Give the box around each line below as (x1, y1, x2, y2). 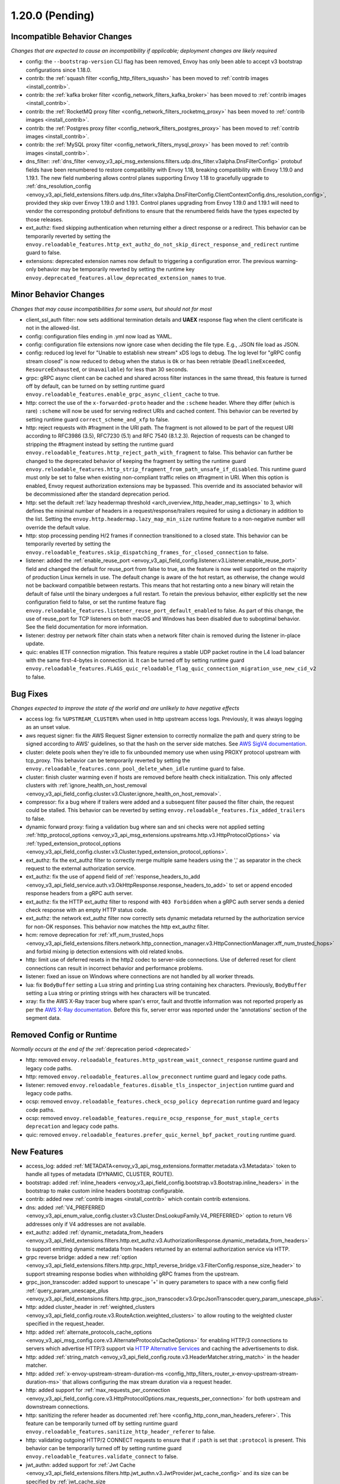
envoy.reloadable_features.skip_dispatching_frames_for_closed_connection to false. (25, 548, 269, 556)
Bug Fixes (11, 689, 49, 699)
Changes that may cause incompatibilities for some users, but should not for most (11, 305, 213, 312)
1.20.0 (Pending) (11, 9, 95, 22)
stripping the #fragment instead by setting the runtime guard (25, 440, 174, 448)
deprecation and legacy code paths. (25, 1122, 119, 1130)
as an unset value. (25, 724, 70, 731)
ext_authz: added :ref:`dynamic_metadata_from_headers (25, 1229, 164, 1236)
